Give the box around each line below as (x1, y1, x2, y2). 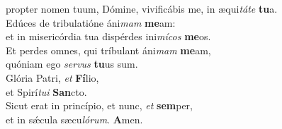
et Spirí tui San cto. (6, 84, 87, 99)
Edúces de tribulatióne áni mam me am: (6, 15, 176, 30)
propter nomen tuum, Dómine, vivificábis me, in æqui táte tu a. (6, 1, 278, 16)
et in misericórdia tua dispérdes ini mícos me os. (6, 29, 211, 44)
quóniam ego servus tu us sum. (6, 56, 138, 71)
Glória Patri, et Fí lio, (6, 70, 99, 85)
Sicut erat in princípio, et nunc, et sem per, (6, 98, 193, 113)
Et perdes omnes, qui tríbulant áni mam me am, (6, 42, 211, 57)
